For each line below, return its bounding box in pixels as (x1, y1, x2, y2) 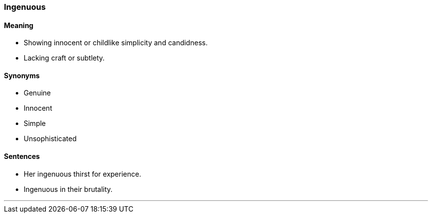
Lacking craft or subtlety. (24, 54, 105, 62)
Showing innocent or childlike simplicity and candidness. (24, 38, 208, 47)
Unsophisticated (24, 134, 77, 143)
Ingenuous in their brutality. (24, 185, 113, 193)
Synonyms (4, 71, 40, 80)
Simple (24, 119, 46, 128)
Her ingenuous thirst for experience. (24, 169, 142, 178)
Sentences (4, 152, 40, 161)
